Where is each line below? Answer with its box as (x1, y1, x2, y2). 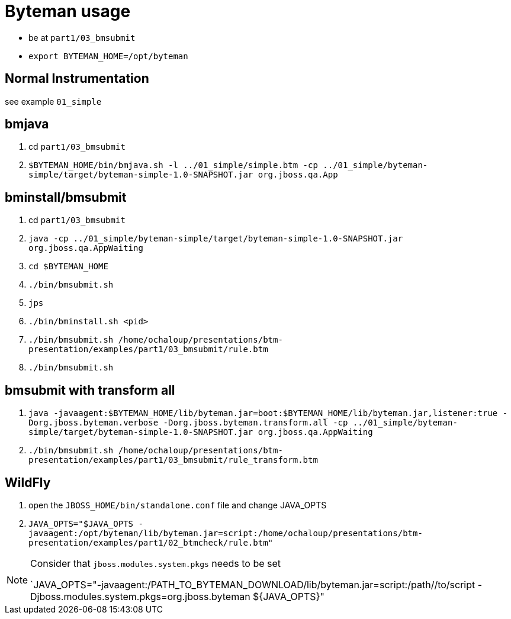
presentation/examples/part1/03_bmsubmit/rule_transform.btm (28, 455, 318, 465)
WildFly (5, 475, 51, 490)
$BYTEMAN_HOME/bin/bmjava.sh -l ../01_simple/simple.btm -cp (28, 160, 318, 170)
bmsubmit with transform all (5, 382, 175, 398)
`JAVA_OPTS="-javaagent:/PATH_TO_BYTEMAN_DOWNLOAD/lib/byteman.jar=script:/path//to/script (30, 578, 475, 591)
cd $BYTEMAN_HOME (28, 262, 108, 272)
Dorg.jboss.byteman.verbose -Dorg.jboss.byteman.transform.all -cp (28, 418, 348, 428)
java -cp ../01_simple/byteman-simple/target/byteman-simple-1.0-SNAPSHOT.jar (28, 234, 403, 244)
